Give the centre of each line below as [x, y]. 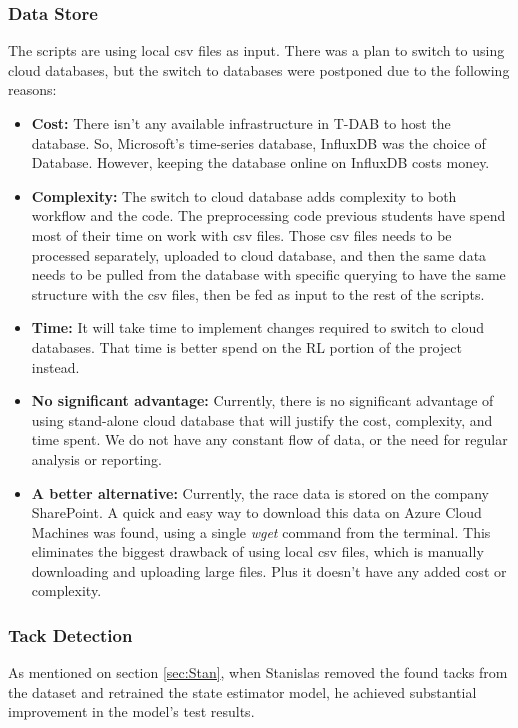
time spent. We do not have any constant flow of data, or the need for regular [269, 439]
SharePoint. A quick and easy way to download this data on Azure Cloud [256, 512]
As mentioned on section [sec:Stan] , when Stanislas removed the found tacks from [258, 672]
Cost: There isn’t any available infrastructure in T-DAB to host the [241, 123]
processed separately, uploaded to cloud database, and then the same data [259, 254]
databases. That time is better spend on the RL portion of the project [246, 346]
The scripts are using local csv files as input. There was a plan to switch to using [256, 50]
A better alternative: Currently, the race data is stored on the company [260, 492]
